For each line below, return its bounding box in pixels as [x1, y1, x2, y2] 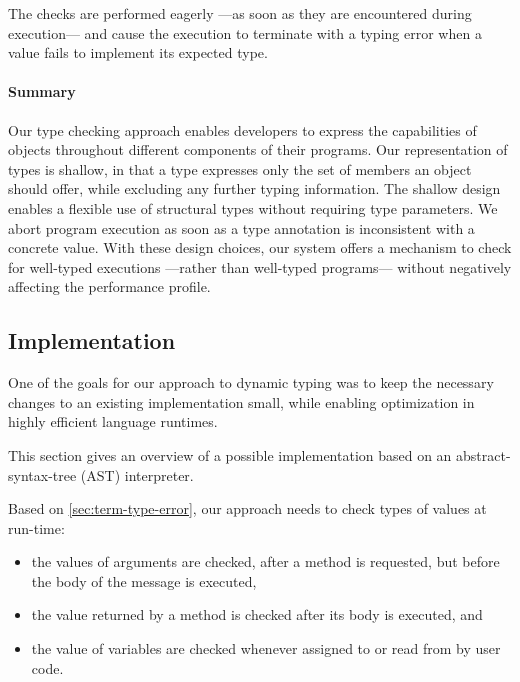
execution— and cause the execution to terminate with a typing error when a [8, 22, 482, 43]
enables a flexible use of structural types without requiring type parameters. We [8, 197, 498, 218]
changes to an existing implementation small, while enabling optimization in [8, 391, 475, 412]
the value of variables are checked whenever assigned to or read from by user [31, 638, 501, 659]
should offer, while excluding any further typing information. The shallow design [8, 178, 501, 199]
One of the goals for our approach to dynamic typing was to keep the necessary [8, 372, 494, 393]
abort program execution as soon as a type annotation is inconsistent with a [8, 217, 475, 238]
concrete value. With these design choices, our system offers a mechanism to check [8, 237, 512, 258]
